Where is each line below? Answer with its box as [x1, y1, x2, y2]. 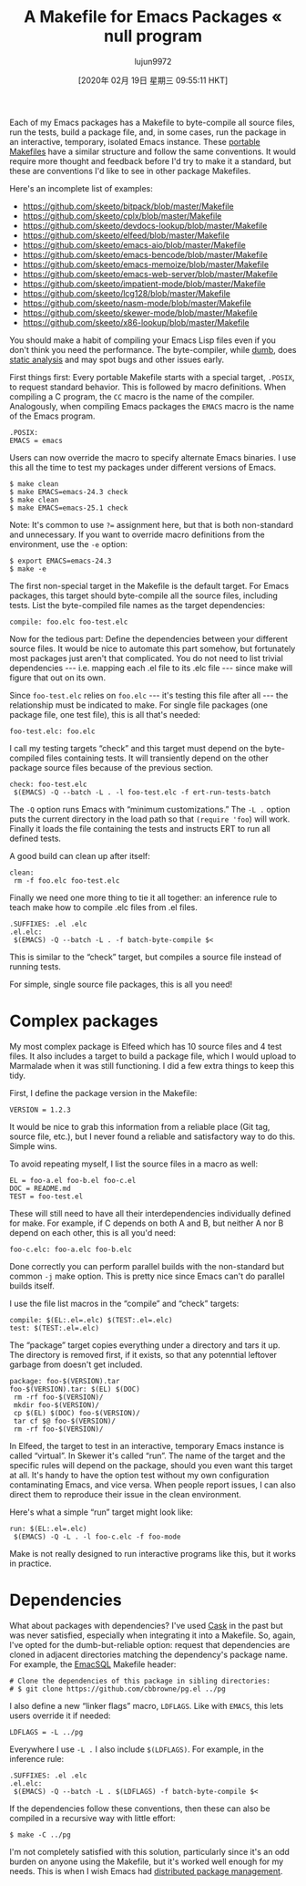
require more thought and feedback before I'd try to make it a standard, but [9, 155, 291, 166]
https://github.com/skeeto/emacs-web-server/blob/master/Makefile [22, 268, 278, 279]
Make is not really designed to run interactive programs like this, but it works [9, 1548, 296, 1559]
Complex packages [9, 1010, 158, 1031]
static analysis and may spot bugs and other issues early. [9, 354, 225, 365]
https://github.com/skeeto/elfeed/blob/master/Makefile [22, 230, 230, 241]
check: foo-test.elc [9, 780, 88, 789]
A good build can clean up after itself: [9, 850, 150, 861]
